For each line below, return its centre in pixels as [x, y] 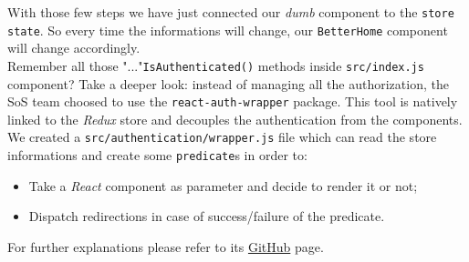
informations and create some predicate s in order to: [157, 155]
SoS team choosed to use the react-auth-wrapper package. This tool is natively [233, 101]
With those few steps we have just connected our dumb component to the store [231, 12]
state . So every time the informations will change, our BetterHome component [228, 30]
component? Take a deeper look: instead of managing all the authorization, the [228, 83]
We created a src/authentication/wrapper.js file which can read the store [222, 137]
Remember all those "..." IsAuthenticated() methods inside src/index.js [216, 65]
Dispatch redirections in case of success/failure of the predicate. [207, 216]
